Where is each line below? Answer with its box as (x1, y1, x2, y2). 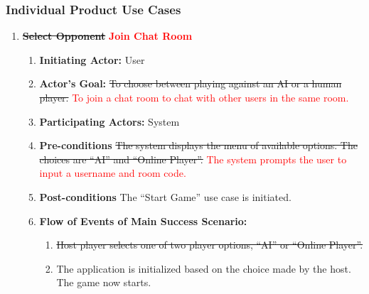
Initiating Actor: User (39, 52, 145, 67)
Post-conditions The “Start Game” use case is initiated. (39, 189, 292, 204)
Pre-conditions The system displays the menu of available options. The (39, 138, 358, 153)
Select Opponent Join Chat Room (22, 28, 193, 43)
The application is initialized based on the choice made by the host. (56, 261, 351, 276)
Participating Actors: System (39, 114, 180, 129)
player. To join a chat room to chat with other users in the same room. (39, 90, 349, 104)
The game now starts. (56, 275, 151, 290)
